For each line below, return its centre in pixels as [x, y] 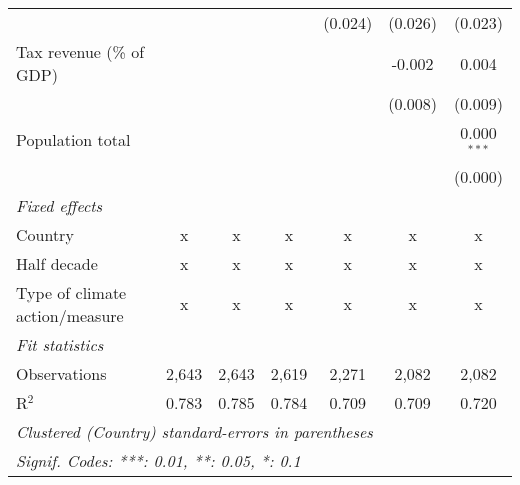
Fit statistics [60, 344]
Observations [61, 373]
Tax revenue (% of [80, 51]
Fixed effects [59, 205]
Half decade [57, 263]
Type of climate [71, 292]
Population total [73, 140]
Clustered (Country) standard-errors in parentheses [194, 431]
